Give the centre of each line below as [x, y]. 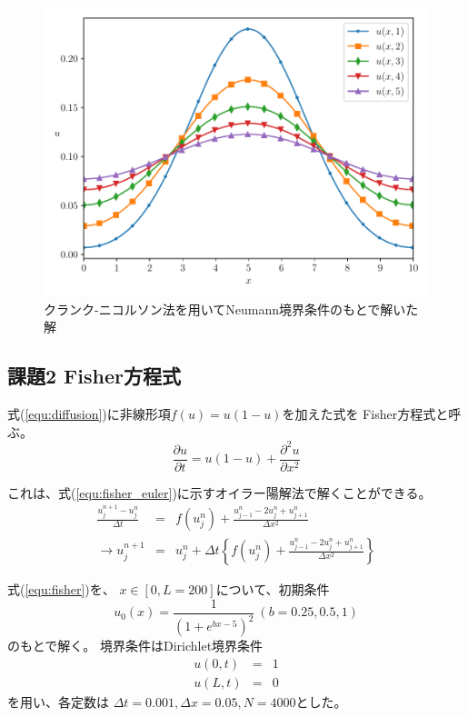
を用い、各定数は [58, 701]
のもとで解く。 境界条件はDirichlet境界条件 [135, 646]
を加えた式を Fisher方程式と [365, 413]
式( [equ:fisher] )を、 [61, 589]
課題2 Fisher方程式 [94, 376]
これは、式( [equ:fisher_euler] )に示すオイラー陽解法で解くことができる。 [219, 492]
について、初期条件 [273, 589]
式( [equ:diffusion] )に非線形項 [89, 413]
